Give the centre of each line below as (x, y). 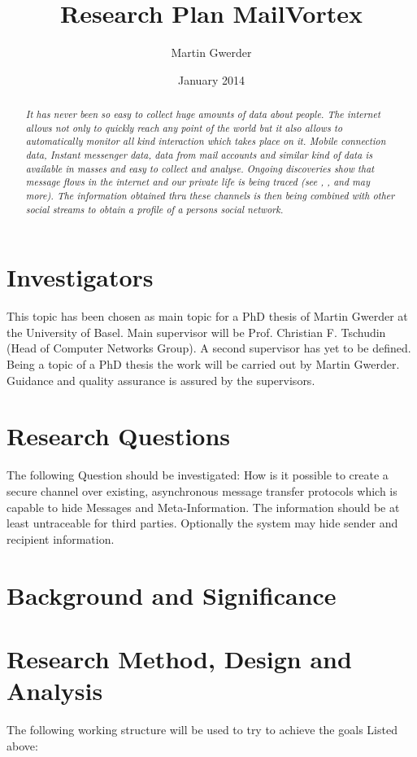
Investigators (80, 277)
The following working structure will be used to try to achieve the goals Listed (202, 730)
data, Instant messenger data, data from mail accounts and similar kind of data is (199, 155)
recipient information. (61, 538)
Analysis (55, 691)
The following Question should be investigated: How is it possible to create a (198, 475)
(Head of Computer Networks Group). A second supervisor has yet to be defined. (209, 348)
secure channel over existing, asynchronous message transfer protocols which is (202, 490)
